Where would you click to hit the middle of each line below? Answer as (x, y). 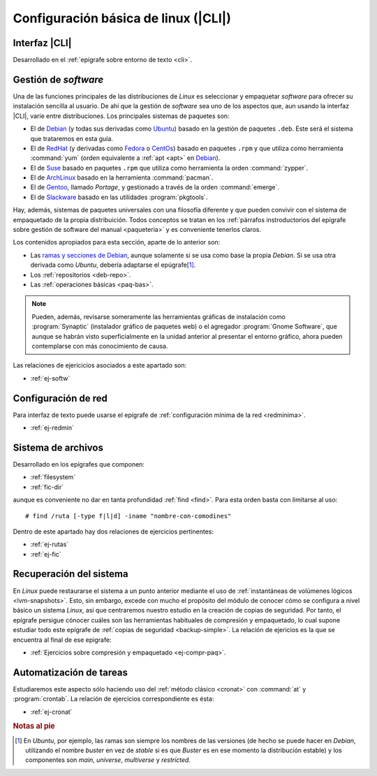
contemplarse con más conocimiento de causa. (100, 346)
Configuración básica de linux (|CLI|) (122, 18)
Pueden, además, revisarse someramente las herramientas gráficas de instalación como (158, 316)
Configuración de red (60, 398)
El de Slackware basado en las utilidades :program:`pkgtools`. (119, 197)
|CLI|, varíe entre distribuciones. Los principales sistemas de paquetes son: (121, 116)
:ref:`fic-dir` (47, 487)
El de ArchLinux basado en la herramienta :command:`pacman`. (122, 177)
